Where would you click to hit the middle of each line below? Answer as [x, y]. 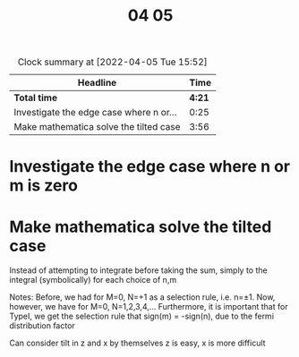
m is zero [44, 186]
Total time [36, 98]
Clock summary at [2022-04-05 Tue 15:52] [112, 62]
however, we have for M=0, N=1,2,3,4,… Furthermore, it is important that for [149, 307]
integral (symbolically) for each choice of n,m [93, 280]
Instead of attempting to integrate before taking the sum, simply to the [138, 270]
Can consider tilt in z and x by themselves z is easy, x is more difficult [137, 343]
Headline [97, 83]
